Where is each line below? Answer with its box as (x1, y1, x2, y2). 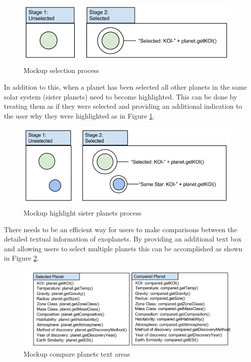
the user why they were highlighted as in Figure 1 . (4, 110, 155, 121)
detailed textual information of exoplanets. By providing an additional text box (4, 234, 242, 244)
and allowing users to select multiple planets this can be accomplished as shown (4, 243, 243, 253)
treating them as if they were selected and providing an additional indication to (4, 101, 242, 111)
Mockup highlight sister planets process (23, 207, 142, 217)
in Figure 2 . (4, 253, 39, 263)
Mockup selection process (23, 65, 99, 75)
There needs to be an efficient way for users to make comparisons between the (4, 224, 237, 234)
